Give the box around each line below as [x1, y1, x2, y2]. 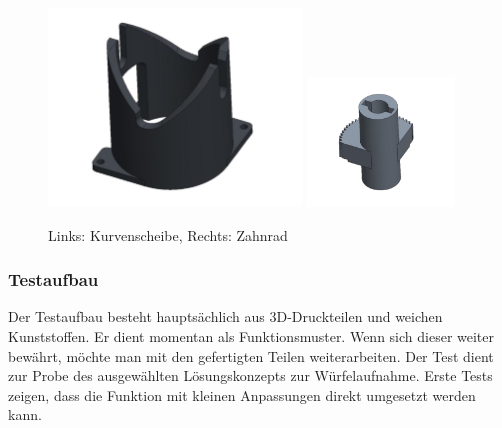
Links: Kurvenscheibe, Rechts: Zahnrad [48, 224, 288, 245]
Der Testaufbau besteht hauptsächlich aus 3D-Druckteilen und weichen [8, 306, 443, 327]
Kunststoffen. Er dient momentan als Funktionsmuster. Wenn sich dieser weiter [8, 325, 495, 346]
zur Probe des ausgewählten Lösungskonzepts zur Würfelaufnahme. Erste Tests [8, 365, 493, 386]
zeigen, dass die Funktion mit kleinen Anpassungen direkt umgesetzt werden [8, 384, 476, 405]
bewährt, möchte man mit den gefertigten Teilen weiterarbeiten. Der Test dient [8, 345, 494, 366]
